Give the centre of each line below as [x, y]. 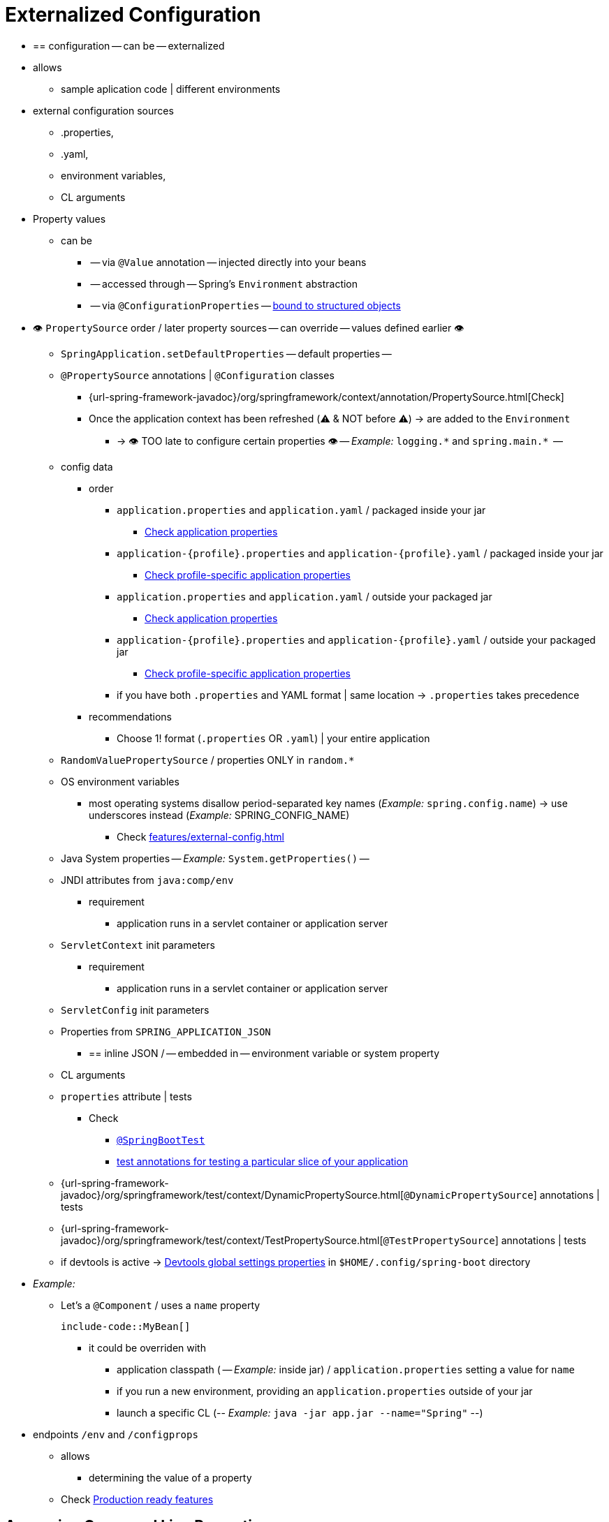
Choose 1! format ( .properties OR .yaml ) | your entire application [273, 738]
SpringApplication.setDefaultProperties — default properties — [226, 353]
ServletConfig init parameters [135, 1010]
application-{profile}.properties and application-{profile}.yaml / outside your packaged [356, 640]
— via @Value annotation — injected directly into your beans [228, 262]
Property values [69, 219]
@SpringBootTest [161, 1140]
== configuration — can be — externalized [129, 45]
